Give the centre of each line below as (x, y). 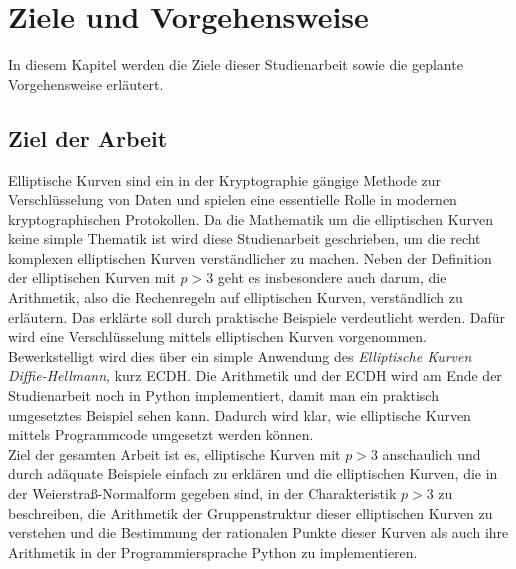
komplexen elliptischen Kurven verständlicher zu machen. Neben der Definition (250, 257)
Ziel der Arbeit (88, 137)
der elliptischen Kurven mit (92, 277)
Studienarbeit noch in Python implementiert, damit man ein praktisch (223, 395)
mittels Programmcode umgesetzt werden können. (161, 434)
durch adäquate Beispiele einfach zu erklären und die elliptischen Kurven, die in (253, 473)
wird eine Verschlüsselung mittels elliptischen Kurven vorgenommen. (217, 336)
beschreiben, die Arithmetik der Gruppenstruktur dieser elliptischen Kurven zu (250, 512)
